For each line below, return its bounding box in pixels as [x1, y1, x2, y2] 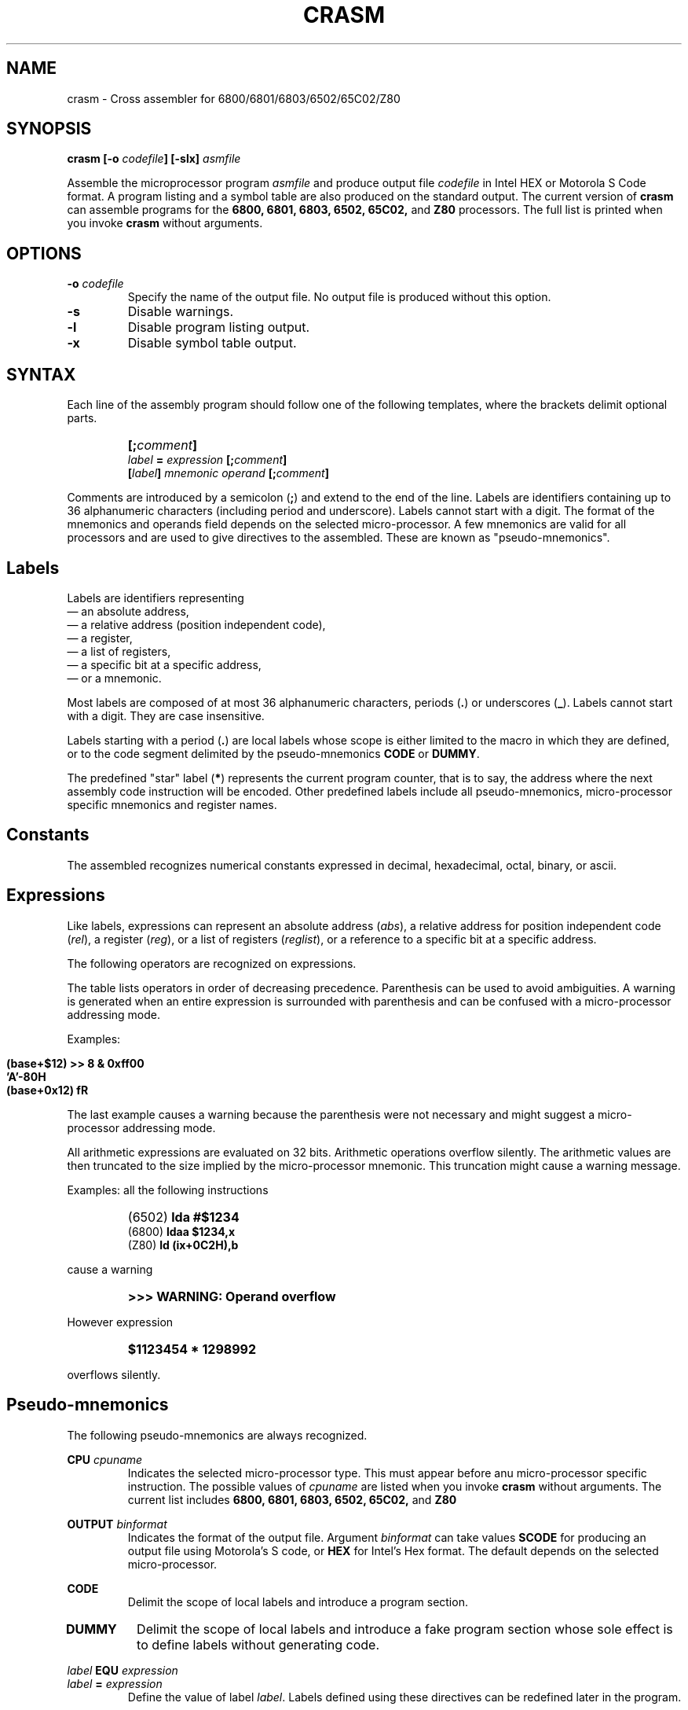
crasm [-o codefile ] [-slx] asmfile [67, 152, 241, 166]
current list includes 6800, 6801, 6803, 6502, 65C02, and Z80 [127, 1492, 457, 1506]
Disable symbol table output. [127, 335, 297, 351]
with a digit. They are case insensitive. [67, 708, 265, 723]
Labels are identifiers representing [67, 590, 244, 605]
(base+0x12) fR [6, 1083, 89, 1097]
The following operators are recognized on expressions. [67, 956, 357, 970]
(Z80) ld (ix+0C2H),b [127, 1237, 239, 1252]
